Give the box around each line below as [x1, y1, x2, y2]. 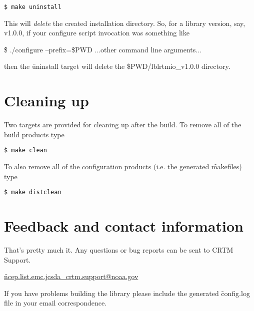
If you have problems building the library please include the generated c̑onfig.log [4, 288, 250, 298]
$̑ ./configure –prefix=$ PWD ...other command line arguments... [4, 44, 202, 54]
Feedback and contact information [4, 216, 243, 236]
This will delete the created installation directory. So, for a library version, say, [4, 17, 245, 28]
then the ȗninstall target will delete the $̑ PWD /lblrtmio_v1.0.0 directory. [4, 61, 230, 71]
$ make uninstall [4, 3, 61, 10]
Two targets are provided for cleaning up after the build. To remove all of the [4, 119, 241, 130]
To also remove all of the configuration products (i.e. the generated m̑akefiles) [4, 161, 242, 171]
